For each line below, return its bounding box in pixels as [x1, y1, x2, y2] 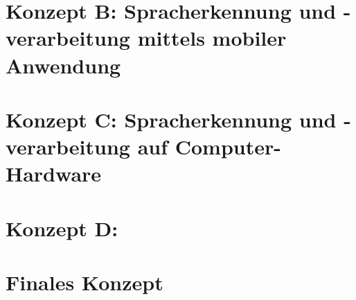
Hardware [6, 159, 102, 188]
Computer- [175, 132, 281, 161]
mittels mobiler [137, 24, 287, 52]
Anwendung [6, 51, 121, 79]
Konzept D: [6, 213, 118, 242]
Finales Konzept [6, 268, 163, 297]
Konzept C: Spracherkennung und [6, 105, 337, 133]
